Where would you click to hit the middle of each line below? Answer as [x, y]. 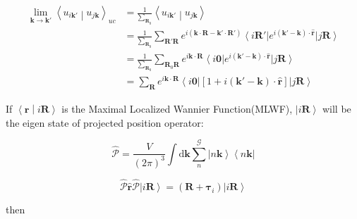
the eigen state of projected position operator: [105, 122]
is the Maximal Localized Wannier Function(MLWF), [177, 108]
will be [337, 108]
